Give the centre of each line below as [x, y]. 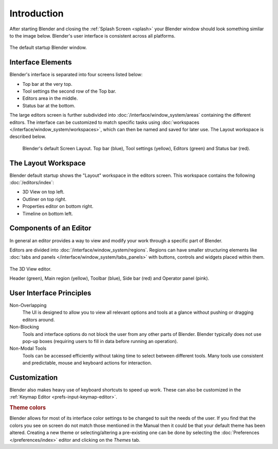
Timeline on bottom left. [48, 213]
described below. [28, 137]
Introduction [37, 13]
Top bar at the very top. [47, 84]
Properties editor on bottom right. [58, 206]
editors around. [39, 319]
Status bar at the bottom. [49, 105]
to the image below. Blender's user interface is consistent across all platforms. [92, 35]
